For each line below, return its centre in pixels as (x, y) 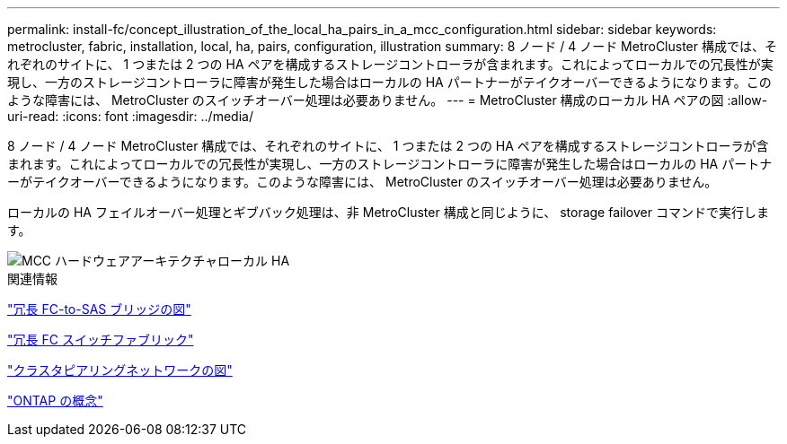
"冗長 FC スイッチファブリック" (101, 340)
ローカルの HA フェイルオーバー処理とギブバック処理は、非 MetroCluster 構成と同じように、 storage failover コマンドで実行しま (388, 212)
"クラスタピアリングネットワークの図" (120, 370)
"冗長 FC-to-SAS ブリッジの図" (99, 309)
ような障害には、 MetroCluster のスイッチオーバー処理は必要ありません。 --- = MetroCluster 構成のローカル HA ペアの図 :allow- (388, 100)
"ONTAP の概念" (55, 400)
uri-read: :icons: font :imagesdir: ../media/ (130, 116)
